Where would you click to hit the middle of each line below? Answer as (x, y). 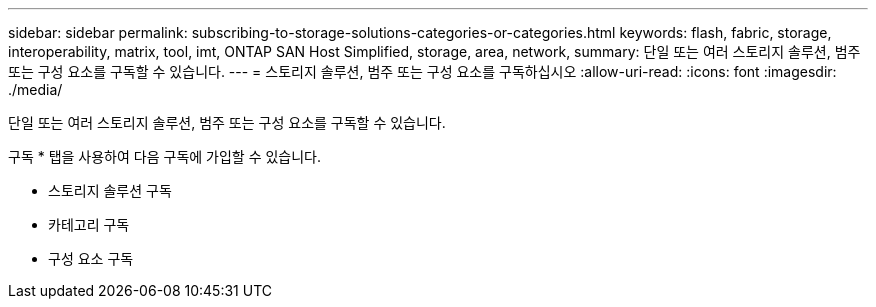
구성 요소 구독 (91, 258)
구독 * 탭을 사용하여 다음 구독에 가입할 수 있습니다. (165, 156)
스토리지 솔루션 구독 (110, 190)
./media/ (35, 89)
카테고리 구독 (89, 224)
